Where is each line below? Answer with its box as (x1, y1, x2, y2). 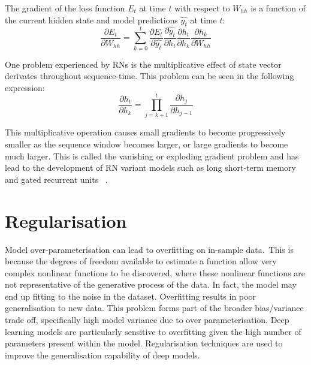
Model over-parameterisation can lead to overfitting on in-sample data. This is (5, 243, 294, 255)
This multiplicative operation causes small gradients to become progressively (5, 126, 286, 138)
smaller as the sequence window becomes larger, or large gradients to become (5, 138, 288, 150)
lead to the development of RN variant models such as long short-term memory (5, 161, 296, 174)
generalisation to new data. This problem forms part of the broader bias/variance (5, 301, 304, 314)
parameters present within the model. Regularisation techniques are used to (5, 337, 283, 349)
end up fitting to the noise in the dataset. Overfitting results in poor (5, 289, 256, 302)
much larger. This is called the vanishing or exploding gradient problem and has (5, 149, 299, 162)
